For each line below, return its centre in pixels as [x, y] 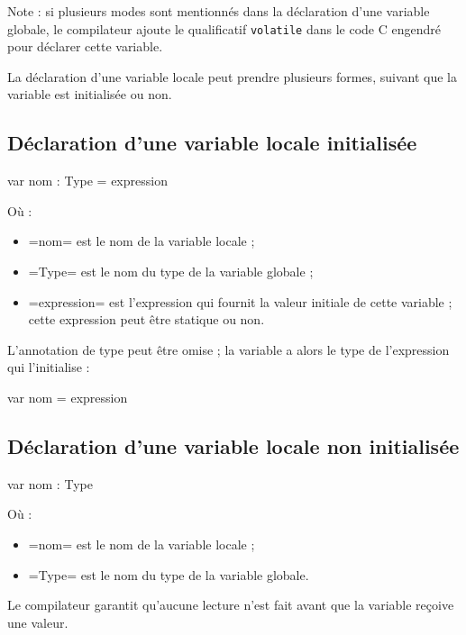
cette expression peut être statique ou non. [146, 319]
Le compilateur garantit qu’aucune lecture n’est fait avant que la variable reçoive [231, 605]
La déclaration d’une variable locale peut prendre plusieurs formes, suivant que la [232, 76]
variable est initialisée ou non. [90, 94]
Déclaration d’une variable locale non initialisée [233, 445]
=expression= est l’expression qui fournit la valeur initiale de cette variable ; [240, 301]
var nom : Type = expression [87, 181]
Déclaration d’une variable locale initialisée [212, 143]
